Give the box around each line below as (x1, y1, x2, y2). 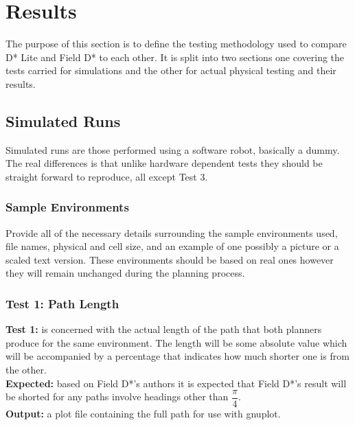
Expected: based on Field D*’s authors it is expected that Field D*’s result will (5, 376, 347, 390)
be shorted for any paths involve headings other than (5, 389, 229, 404)
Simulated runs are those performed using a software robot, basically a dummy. (5, 142, 340, 157)
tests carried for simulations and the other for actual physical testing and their (5, 63, 336, 78)
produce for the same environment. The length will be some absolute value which (5, 335, 347, 349)
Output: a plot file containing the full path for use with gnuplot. (5, 406, 281, 421)
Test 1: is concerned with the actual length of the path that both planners (5, 322, 322, 336)
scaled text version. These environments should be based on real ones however (5, 252, 334, 266)
